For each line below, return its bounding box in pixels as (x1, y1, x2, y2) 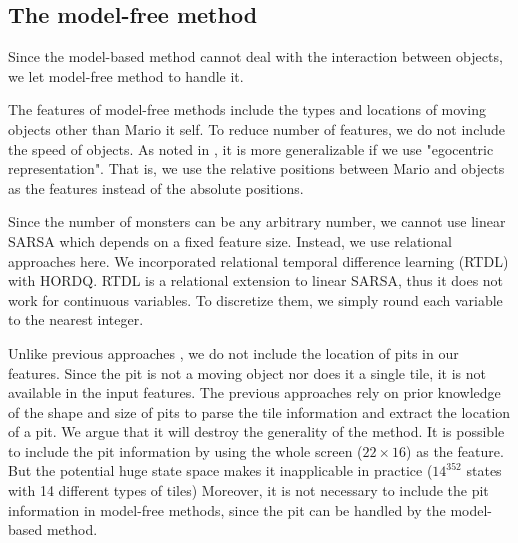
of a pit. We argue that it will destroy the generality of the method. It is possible (8, 421, 505, 442)
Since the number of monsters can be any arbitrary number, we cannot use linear (8, 211, 506, 232)
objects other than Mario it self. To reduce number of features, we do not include (8, 118, 506, 139)
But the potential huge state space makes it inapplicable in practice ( (8, 460, 433, 481)
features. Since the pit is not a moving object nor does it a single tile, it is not (8, 362, 487, 383)
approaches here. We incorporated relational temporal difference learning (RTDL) (8, 250, 509, 271)
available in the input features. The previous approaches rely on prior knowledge (8, 382, 501, 403)
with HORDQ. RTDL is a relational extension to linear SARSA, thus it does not (8, 270, 504, 291)
